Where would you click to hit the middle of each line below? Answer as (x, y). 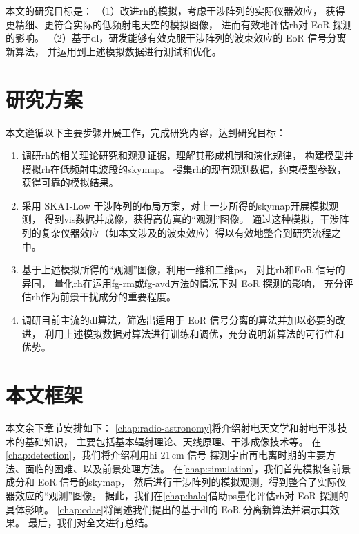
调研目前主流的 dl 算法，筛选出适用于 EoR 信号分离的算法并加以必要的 (178, 320)
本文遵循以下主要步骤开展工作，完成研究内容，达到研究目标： (146, 132)
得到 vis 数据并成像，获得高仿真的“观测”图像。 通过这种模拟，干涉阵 (197, 219)
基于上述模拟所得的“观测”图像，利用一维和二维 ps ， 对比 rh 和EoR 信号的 (183, 269)
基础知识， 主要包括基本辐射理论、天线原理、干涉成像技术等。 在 (173, 441)
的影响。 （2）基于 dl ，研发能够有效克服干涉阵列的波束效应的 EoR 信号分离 (176, 38)
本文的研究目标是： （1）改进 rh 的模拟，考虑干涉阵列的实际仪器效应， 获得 (175, 10)
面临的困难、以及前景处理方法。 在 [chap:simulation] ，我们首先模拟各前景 (188, 468)
